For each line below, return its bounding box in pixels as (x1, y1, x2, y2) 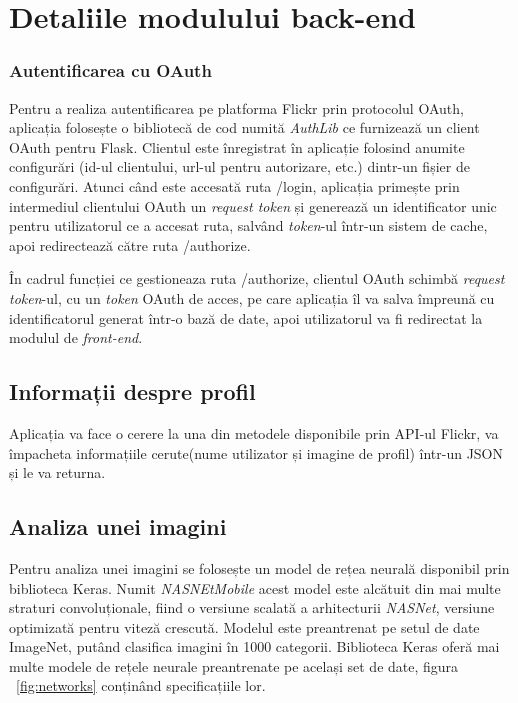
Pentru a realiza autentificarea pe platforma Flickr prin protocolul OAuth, (9, 97, 464, 118)
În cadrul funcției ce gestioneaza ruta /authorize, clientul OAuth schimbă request (9, 268, 505, 289)
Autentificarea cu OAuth (9, 58, 212, 83)
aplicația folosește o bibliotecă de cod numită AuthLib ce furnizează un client (9, 117, 480, 138)
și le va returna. (9, 462, 106, 483)
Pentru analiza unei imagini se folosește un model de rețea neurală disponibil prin (9, 557, 510, 578)
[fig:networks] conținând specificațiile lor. (16, 675, 266, 696)
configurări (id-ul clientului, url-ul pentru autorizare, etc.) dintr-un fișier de (9, 156, 470, 177)
